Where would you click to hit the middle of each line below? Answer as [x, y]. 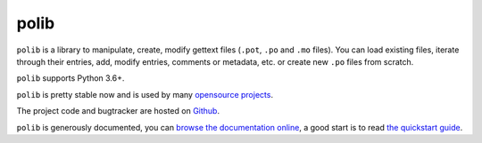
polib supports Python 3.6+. [71, 78]
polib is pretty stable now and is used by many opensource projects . [145, 94]
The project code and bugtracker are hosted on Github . [118, 111]
